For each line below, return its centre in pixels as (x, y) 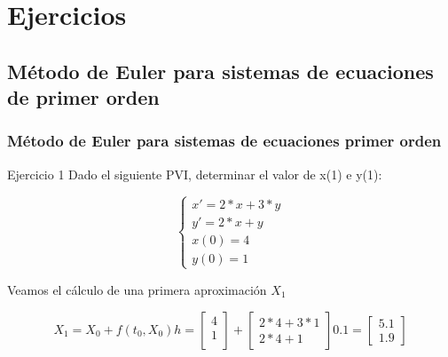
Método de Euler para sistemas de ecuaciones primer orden (224, 141)
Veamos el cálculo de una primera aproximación (137, 289)
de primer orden (83, 97)
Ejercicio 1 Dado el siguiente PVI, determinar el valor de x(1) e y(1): (195, 174)
